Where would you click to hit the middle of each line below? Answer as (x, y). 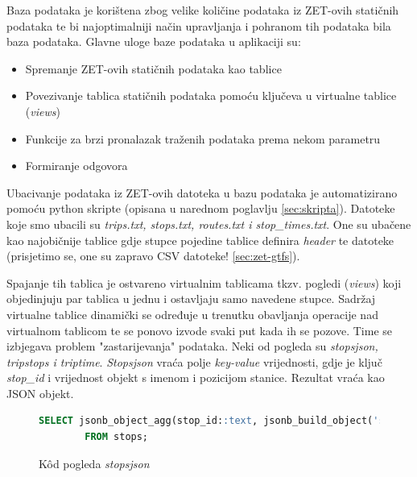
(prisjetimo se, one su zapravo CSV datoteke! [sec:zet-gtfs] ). (153, 256)
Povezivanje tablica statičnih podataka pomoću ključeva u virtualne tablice (211, 95)
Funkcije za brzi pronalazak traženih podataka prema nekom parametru (203, 138)
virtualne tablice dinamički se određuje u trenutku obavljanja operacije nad (192, 314)
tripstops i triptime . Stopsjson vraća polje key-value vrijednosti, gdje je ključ (194, 361)
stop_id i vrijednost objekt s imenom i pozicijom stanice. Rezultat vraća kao (196, 377)
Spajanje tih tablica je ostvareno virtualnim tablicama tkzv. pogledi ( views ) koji (204, 282)
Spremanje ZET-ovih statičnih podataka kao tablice (153, 68)
